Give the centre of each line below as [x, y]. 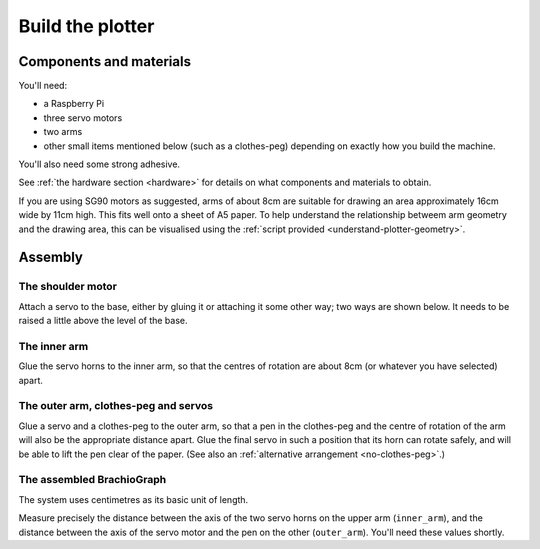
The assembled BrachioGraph [92, 480]
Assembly [51, 257]
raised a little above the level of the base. [103, 321]
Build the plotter [86, 26]
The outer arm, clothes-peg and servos [116, 406]
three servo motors [83, 117]
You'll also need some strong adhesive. [99, 164]
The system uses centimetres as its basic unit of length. [133, 499]
